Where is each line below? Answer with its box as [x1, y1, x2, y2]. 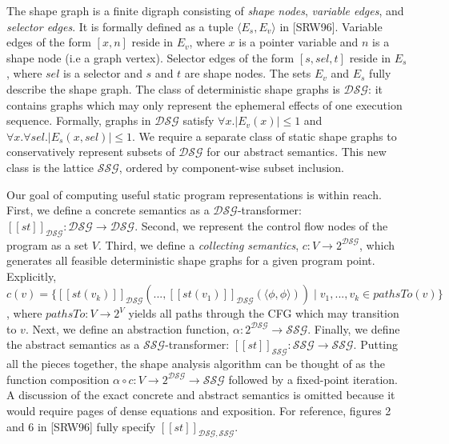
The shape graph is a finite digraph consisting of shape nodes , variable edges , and [6, 2, 404, 18]
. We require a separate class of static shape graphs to [131, 127, 397, 144]
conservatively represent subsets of [6, 143, 175, 160]
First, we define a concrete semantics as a [6, 202, 210, 218]
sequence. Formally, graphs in [6, 112, 151, 129]
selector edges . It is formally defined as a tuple [6, 18, 234, 34]
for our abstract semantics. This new [206, 143, 387, 160]
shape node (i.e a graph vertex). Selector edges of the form [6, 49, 295, 66]
